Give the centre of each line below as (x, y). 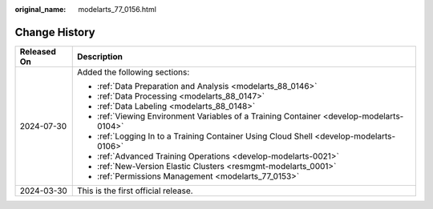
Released (38, 51)
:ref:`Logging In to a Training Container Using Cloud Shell (205, 136)
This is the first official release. (135, 191)
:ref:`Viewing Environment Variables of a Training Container (209, 116)
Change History (55, 32)
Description (100, 56)
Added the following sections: (134, 72)
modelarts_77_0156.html (117, 9)
